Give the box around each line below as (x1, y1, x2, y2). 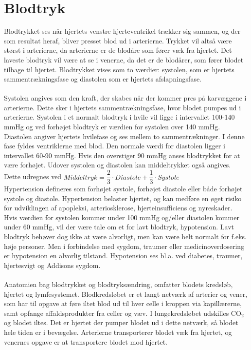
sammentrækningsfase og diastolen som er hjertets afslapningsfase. (4, 74, 202, 84)
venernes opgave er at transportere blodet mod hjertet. (4, 336, 167, 347)
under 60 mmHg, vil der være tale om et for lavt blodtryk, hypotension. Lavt (4, 222, 234, 232)
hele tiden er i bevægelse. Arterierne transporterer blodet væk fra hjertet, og (4, 327, 232, 337)
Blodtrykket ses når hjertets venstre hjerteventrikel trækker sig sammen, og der (4, 26, 241, 36)
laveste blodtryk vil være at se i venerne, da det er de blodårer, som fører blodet (4, 54, 244, 64)
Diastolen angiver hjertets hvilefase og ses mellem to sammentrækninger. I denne (4, 131, 245, 141)
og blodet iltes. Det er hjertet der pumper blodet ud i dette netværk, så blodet (4, 317, 238, 328)
